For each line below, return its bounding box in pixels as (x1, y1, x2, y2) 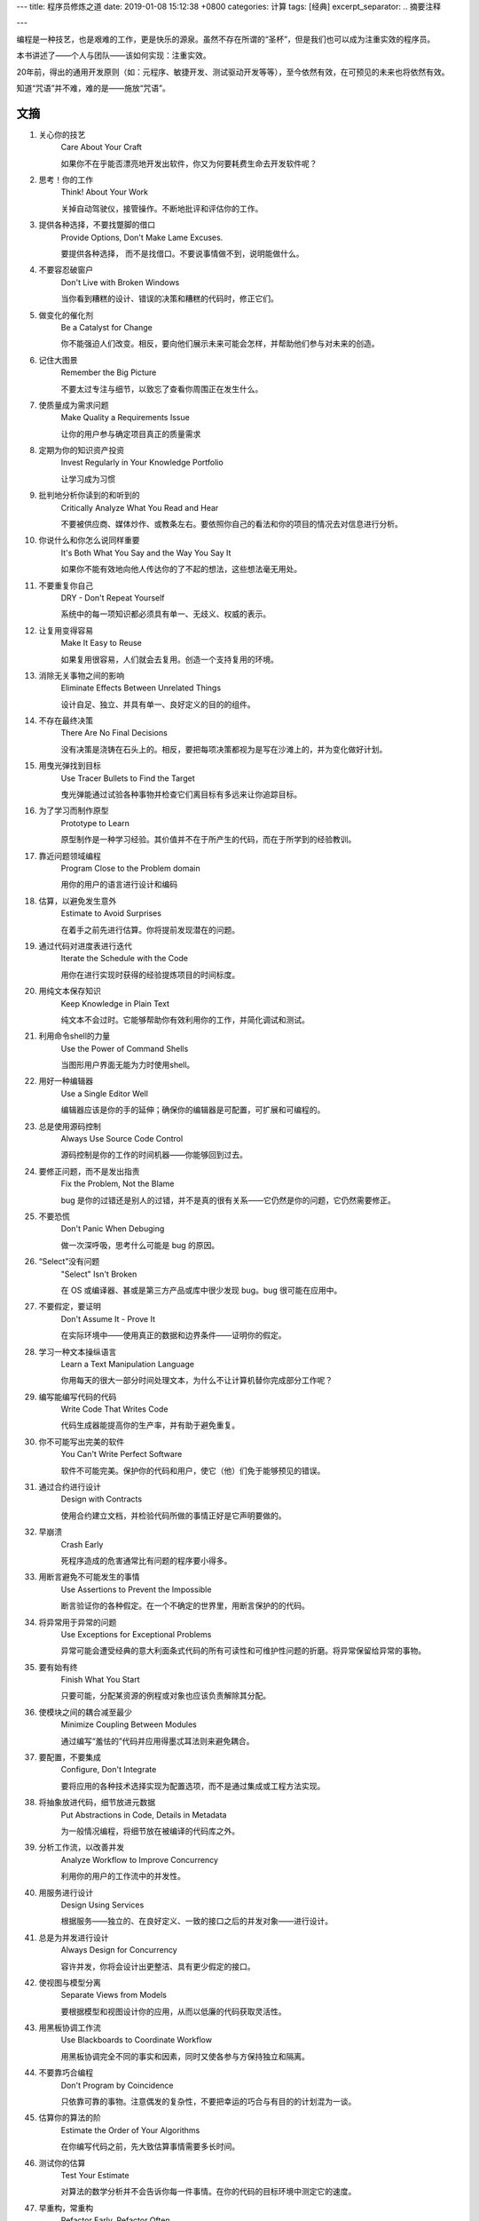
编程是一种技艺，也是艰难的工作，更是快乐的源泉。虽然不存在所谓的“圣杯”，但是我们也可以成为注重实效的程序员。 (16, 34, 436, 44)
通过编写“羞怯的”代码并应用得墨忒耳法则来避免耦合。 (60, 1735, 255, 1746)
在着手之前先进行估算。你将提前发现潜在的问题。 (60, 924, 239, 935)
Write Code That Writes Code (60, 1404, 169, 1414)
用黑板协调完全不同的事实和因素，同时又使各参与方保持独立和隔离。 (60, 2050, 310, 2061)
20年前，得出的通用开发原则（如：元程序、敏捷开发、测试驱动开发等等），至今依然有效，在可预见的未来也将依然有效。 (16, 67, 450, 77)
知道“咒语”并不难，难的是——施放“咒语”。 (16, 83, 170, 93)
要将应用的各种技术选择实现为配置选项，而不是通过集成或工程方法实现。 (60, 1780, 326, 1791)
